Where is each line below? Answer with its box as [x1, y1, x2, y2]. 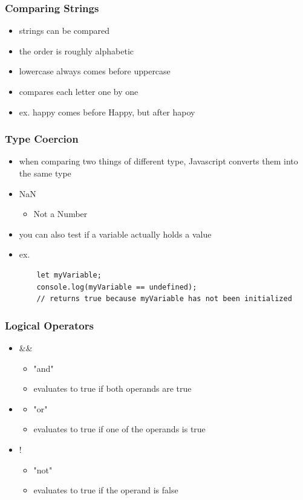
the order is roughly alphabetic [19, 44, 134, 57]
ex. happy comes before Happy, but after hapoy [19, 105, 195, 118]
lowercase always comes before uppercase [19, 65, 171, 77]
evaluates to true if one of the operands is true [33, 423, 206, 435]
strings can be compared [19, 24, 109, 37]
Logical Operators [5, 317, 94, 333]
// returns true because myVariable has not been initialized [36, 294, 292, 304]
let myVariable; [36, 270, 102, 279]
